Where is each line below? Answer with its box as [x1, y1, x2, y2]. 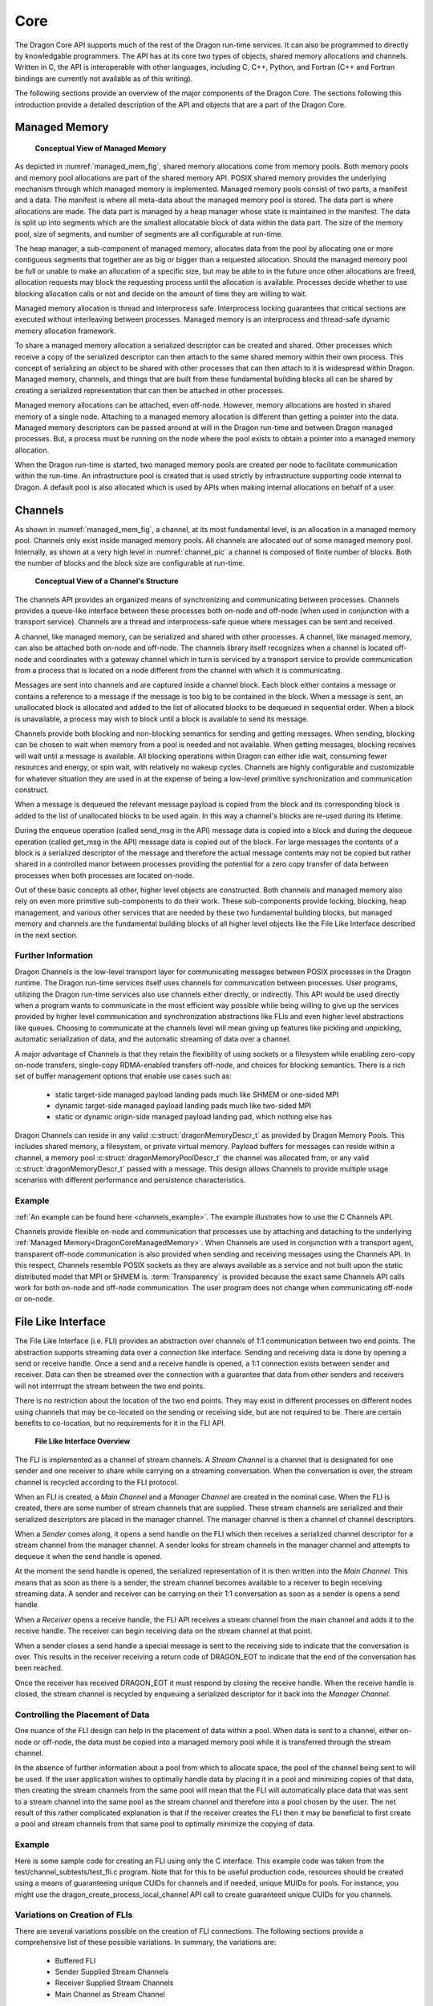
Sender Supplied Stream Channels [55, 1967, 169, 1977]
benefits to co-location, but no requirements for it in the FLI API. [14, 1418, 226, 1427]
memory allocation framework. [14, 326, 116, 335]
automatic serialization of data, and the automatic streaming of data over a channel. [14, 1034, 292, 1044]
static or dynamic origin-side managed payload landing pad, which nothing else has [55, 1112, 333, 1122]
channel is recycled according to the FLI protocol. [14, 1477, 179, 1487]
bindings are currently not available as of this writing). [14, 73, 193, 83]
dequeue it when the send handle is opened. [14, 1551, 162, 1561]
